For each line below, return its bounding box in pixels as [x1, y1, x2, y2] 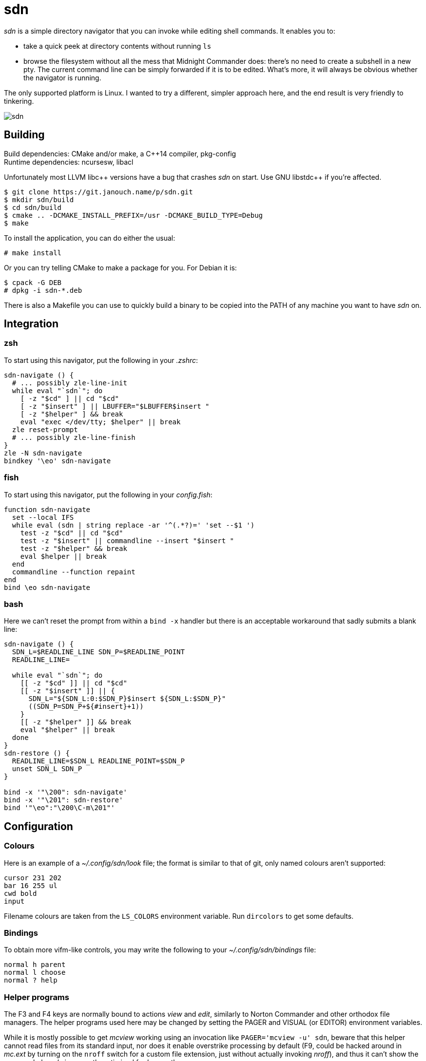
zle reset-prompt [12, 425, 78, 434]
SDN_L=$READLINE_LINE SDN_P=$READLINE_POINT [12, 648, 185, 656]
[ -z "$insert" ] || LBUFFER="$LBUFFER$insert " [20, 402, 210, 410]
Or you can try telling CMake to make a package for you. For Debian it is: [4, 263, 237, 272]
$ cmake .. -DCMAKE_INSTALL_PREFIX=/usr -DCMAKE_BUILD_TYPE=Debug [4, 211, 263, 219]
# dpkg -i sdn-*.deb [4, 286, 82, 294]
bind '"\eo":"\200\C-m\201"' [4, 804, 115, 812]
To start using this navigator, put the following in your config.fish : [4, 490, 213, 499]
